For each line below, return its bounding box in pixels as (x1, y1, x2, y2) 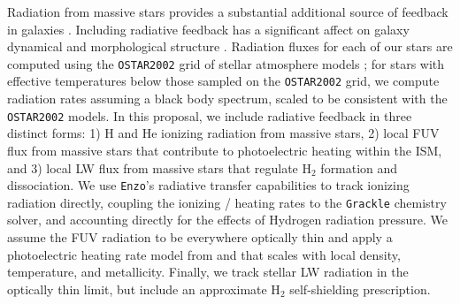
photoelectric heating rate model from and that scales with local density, (7, 245, 401, 263)
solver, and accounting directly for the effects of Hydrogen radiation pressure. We (7, 210, 448, 229)
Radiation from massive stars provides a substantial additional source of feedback (7, 3, 448, 20)
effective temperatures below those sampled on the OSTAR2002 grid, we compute (7, 72, 440, 90)
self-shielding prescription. (289, 279, 431, 298)
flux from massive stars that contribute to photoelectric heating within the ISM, (7, 141, 442, 159)
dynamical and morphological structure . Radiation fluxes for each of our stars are (7, 37, 453, 56)
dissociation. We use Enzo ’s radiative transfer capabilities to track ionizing (7, 176, 410, 194)
